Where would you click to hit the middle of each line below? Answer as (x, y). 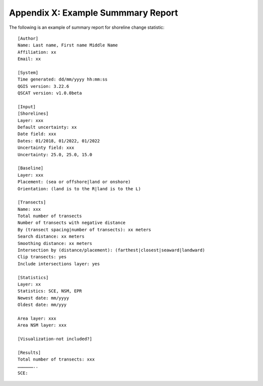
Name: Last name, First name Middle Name (68, 45)
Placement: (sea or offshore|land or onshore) (74, 182)
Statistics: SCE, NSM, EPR (50, 291)
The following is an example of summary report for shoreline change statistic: (87, 27)
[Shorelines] (33, 114)
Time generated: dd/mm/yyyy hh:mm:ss (63, 80)
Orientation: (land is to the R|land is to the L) (79, 189)
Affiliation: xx (37, 52)
